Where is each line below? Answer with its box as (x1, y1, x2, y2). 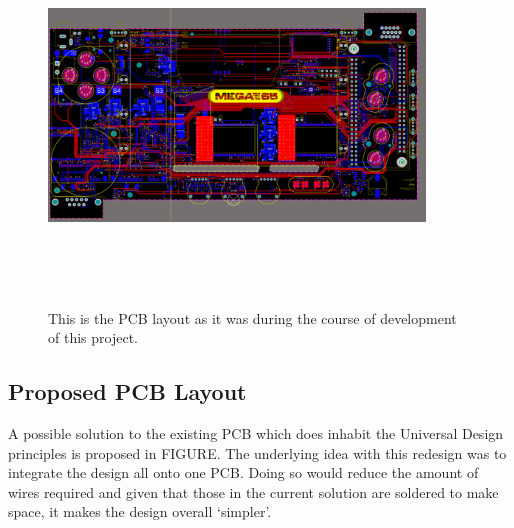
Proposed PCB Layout (8, 376, 247, 407)
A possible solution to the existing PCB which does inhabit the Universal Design (8, 422, 504, 443)
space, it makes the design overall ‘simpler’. (8, 501, 272, 522)
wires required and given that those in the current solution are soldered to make (8, 481, 499, 502)
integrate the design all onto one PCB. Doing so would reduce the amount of (8, 462, 479, 483)
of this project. (48, 327, 138, 348)
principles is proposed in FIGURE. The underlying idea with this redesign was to (8, 442, 507, 463)
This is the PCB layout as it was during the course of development (48, 307, 457, 328)
